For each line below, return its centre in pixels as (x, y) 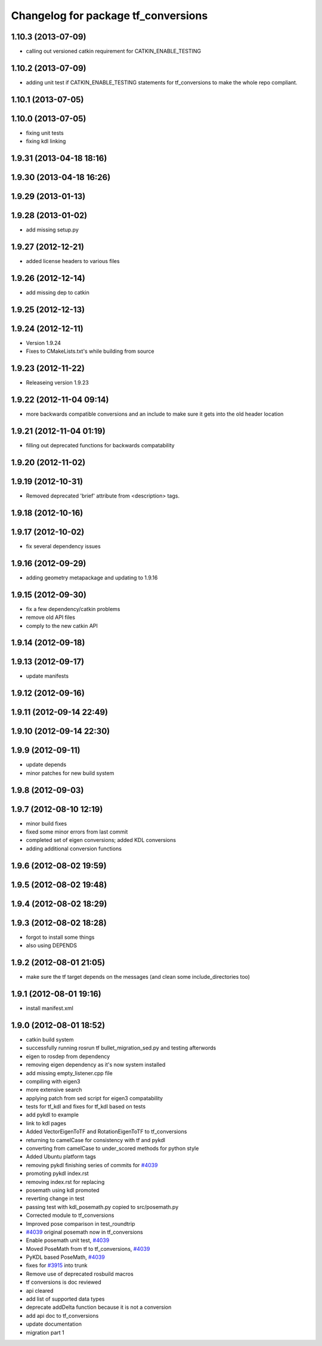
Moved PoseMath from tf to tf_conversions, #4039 (88, 1249)
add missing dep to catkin (58, 292)
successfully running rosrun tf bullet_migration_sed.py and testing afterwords (121, 1048)
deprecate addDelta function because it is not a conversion (99, 1307)
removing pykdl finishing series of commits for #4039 (92, 1165)
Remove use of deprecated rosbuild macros (80, 1274)
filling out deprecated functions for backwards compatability (100, 445)
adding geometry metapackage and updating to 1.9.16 (92, 578)
